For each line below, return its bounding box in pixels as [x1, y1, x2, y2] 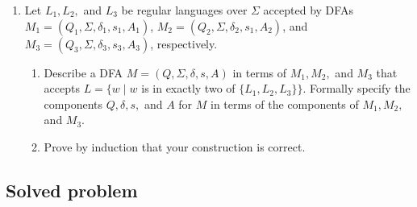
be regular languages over [121, 2, 248, 18]
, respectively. [150, 35, 218, 52]
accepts [44, 80, 80, 97]
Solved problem [6, 177, 138, 202]
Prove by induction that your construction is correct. [44, 138, 306, 155]
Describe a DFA [44, 64, 123, 81]
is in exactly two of [141, 80, 236, 97]
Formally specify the [309, 80, 411, 97]
